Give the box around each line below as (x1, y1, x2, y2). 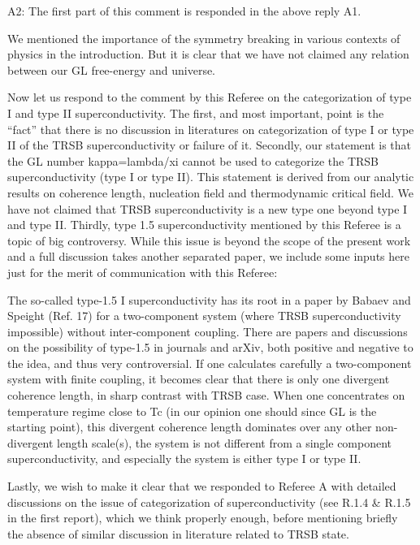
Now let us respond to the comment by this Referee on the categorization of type (7, 89, 412, 106)
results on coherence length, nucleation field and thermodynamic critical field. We (7, 184, 414, 201)
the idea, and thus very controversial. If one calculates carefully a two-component (7, 354, 412, 371)
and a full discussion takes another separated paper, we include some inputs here (7, 248, 409, 265)
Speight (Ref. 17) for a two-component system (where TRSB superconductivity (7, 307, 401, 324)
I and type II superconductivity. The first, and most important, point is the (7, 104, 384, 121)
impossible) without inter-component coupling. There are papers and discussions (7, 322, 408, 340)
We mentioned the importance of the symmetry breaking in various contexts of (7, 29, 401, 46)
